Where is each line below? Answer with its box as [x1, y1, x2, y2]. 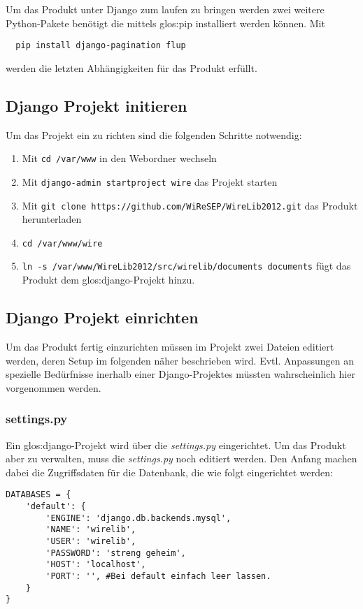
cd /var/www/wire [22, 238, 103, 249]
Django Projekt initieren [6, 94, 187, 116]
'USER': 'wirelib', [45, 536, 136, 546]
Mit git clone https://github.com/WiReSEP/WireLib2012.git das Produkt [22, 198, 358, 212]
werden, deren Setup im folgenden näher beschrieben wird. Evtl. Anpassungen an [6, 353, 355, 367]
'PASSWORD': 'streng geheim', [45, 548, 186, 558]
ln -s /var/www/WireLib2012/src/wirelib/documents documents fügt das [22, 258, 351, 273]
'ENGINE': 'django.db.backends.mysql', [45, 513, 232, 523]
